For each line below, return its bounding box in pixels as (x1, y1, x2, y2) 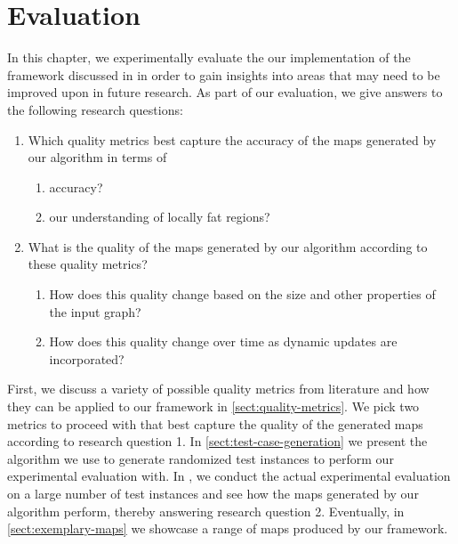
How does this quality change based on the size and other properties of (49, 285, 436, 304)
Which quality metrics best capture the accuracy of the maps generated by (28, 130, 437, 149)
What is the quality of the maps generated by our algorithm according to (28, 237, 428, 256)
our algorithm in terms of (28, 148, 167, 166)
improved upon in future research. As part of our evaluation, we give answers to (7, 83, 443, 101)
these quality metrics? (28, 255, 148, 273)
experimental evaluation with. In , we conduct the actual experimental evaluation (7, 467, 451, 485)
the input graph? (49, 302, 141, 321)
